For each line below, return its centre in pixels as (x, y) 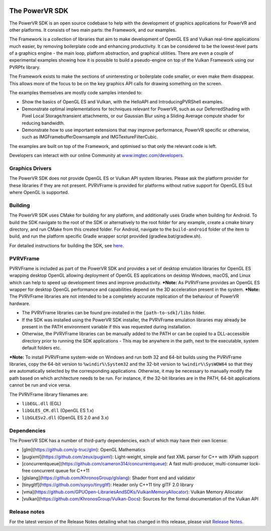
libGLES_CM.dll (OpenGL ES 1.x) (58, 411)
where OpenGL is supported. (39, 193)
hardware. (20, 303)
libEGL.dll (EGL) (42, 403)
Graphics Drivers (30, 168)
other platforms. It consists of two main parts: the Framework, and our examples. (93, 30)
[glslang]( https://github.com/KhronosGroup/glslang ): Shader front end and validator (109, 478)
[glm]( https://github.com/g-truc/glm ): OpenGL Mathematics (84, 450)
